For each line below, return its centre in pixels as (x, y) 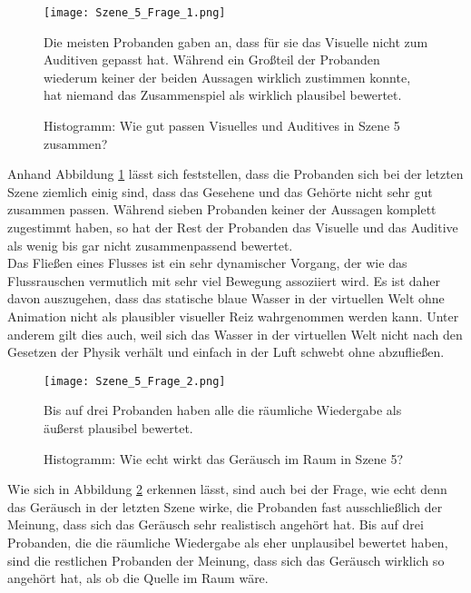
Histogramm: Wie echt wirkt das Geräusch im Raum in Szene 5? (224, 458)
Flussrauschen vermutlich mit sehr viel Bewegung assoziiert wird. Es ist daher (224, 280)
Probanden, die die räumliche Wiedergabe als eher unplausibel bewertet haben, (228, 542)
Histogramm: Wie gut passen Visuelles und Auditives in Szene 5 (222, 126)
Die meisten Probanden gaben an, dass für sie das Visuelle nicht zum (236, 41)
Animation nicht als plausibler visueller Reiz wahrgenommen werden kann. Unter (233, 316)
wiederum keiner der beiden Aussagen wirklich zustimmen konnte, (227, 77)
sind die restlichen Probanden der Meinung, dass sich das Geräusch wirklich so (226, 560)
